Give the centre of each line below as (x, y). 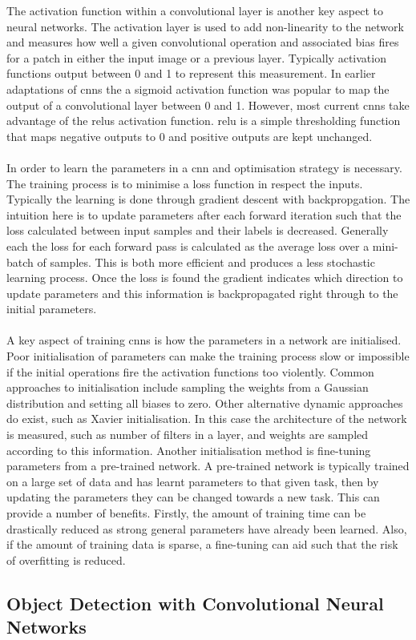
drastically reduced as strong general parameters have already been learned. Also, (207, 528)
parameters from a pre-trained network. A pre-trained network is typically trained (208, 466)
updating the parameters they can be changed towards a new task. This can (193, 497)
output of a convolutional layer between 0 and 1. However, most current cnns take (208, 105)
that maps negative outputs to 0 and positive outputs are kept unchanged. (190, 136)
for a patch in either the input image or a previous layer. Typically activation (196, 57)
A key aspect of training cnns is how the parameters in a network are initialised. (204, 340)
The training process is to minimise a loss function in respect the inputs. (185, 183)
